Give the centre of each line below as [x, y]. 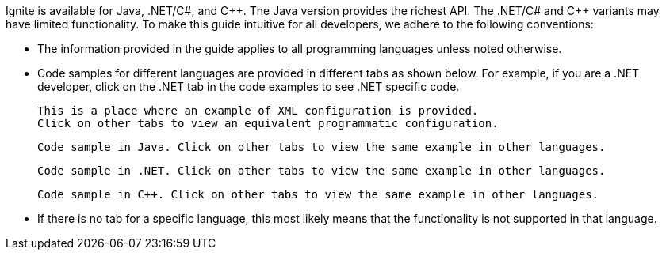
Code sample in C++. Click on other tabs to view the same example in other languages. [318, 194]
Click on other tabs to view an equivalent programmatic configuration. [268, 123]
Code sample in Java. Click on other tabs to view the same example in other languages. [322, 147]
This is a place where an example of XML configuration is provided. [258, 111]
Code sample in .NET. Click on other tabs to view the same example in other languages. [322, 171]
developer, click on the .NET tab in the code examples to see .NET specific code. [249, 87]
